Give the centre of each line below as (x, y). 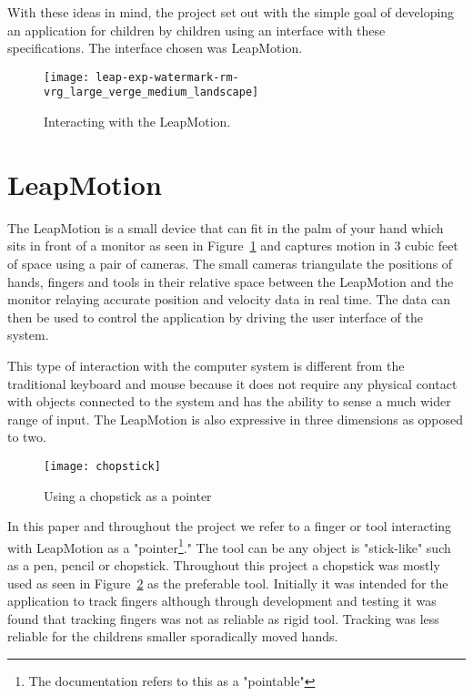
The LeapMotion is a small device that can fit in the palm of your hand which (226, 227)
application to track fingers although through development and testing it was (222, 601)
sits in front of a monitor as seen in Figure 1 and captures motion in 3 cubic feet (233, 246)
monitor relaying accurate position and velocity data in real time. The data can (229, 299)
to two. (27, 437)
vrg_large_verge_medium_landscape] (151, 92)
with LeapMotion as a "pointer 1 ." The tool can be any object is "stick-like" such (229, 546)
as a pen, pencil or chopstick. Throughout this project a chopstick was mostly (224, 565)
